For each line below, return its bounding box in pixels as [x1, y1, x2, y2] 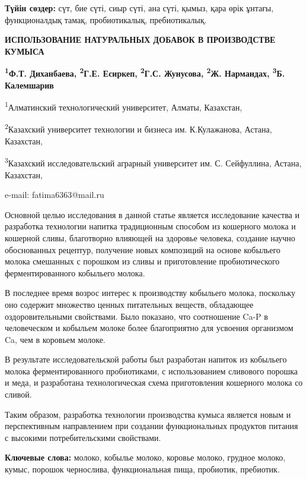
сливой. [5, 388, 32, 401]
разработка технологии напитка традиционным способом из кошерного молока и [5, 220, 296, 232]
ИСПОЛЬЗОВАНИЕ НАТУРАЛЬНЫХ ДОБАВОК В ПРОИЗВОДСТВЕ [5, 33, 276, 46]
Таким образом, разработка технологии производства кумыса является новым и [5, 408, 291, 420]
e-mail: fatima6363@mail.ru [5, 188, 104, 201]
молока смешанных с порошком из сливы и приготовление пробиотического [5, 255, 280, 267]
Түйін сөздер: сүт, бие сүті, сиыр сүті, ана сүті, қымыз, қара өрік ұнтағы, [5, 2, 274, 14]
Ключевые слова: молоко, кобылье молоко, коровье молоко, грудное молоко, [5, 451, 286, 464]
